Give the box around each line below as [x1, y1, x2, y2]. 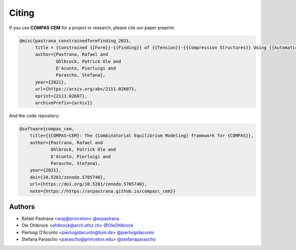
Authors [9, 203, 35, 211]
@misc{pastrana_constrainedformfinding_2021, [19, 38, 132, 43]
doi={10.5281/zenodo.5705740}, [30, 174, 106, 180]
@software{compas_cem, [19, 126, 74, 132]
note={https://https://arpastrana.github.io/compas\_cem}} [30, 188, 176, 194]
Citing [9, 7, 35, 18]
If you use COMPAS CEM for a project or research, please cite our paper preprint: [9, 25, 175, 31]
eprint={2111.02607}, [35, 93, 87, 99]
